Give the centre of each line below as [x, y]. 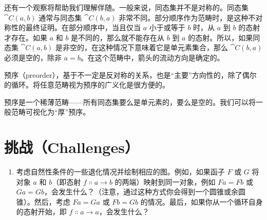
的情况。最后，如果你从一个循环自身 [202, 201]
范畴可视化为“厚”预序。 [51, 112]
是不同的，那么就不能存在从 [118, 37]
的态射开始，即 [41, 212]
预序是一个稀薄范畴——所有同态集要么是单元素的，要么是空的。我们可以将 [130, 102]
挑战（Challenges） [72, 147]
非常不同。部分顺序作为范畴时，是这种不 [187, 17]
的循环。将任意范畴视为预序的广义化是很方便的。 [87, 85]
